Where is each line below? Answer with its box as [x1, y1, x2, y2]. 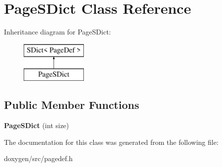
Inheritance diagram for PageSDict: [4, 27, 111, 37]
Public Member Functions [4, 97, 139, 112]
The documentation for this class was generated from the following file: [4, 136, 219, 147]
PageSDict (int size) [4, 120, 69, 131]
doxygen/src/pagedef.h [4, 153, 73, 164]
